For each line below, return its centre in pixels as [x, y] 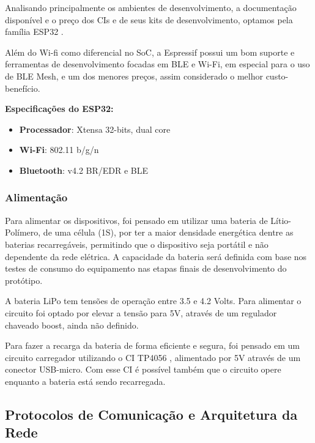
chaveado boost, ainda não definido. [72, 325]
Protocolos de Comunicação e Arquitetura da [151, 414]
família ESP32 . [34, 32]
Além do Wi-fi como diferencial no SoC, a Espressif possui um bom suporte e [150, 52]
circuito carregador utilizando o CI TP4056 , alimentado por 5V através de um [153, 357]
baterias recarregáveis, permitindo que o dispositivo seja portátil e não [137, 244]
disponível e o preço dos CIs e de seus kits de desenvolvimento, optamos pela [149, 19]
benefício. [23, 88]
